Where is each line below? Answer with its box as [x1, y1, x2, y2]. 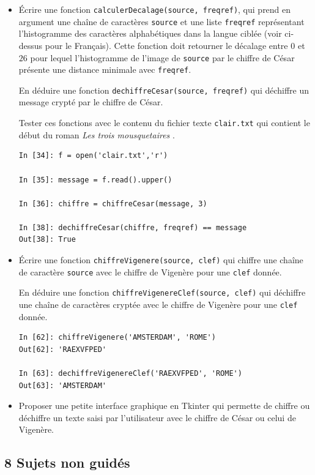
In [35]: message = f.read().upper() [18, 175, 172, 184]
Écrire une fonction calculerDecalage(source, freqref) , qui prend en [18, 3, 291, 15]
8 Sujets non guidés [4, 453, 130, 472]
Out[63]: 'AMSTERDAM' [18, 381, 106, 390]
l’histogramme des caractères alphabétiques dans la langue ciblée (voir [18, 27, 282, 40]
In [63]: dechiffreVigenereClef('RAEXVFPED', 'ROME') [18, 369, 242, 378]
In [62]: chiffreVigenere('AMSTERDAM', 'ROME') [18, 333, 216, 342]
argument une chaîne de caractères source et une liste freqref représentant [18, 15, 305, 28]
